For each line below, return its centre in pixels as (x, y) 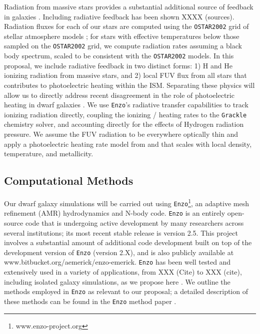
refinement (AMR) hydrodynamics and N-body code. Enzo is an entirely (115, 213)
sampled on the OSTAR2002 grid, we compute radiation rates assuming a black (123, 46)
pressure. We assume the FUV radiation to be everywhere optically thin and (121, 134)
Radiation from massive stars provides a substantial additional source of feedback (129, 6)
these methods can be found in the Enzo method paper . (90, 301)
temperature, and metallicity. (49, 154)
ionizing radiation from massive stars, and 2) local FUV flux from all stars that (125, 75)
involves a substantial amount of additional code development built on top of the (128, 242)
